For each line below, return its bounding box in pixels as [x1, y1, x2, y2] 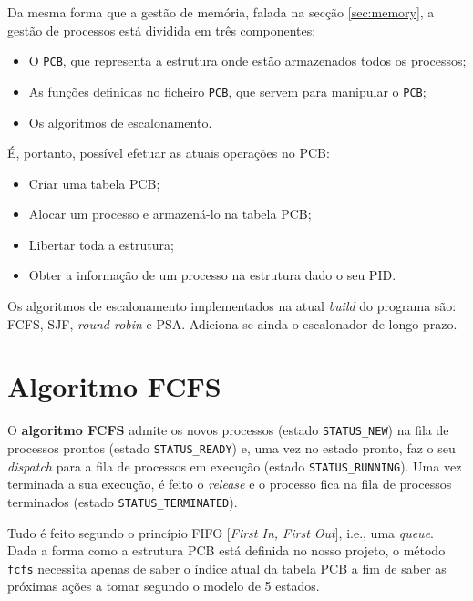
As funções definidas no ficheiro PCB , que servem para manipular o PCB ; [28, 81, 427, 100]
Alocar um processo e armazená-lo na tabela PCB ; [28, 204, 312, 223]
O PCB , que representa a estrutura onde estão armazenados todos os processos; [28, 51, 467, 70]
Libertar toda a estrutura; [28, 234, 174, 254]
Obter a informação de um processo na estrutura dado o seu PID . [28, 265, 396, 285]
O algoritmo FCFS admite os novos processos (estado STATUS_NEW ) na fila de [7, 420, 449, 440]
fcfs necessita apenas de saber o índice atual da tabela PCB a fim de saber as [7, 558, 447, 577]
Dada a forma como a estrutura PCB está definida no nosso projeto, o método [7, 541, 446, 560]
